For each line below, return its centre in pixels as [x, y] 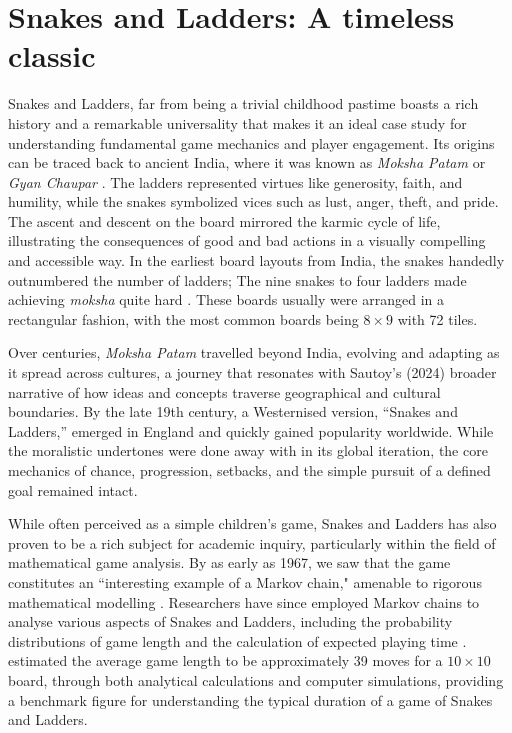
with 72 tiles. [437, 318]
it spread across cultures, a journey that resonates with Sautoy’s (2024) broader [252, 372]
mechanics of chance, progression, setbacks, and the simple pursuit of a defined [249, 470]
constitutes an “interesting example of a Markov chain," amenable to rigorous [245, 581]
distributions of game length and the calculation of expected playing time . [237, 640]
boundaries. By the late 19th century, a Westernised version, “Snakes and [233, 411]
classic [52, 55]
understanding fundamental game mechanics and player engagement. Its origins [251, 142]
